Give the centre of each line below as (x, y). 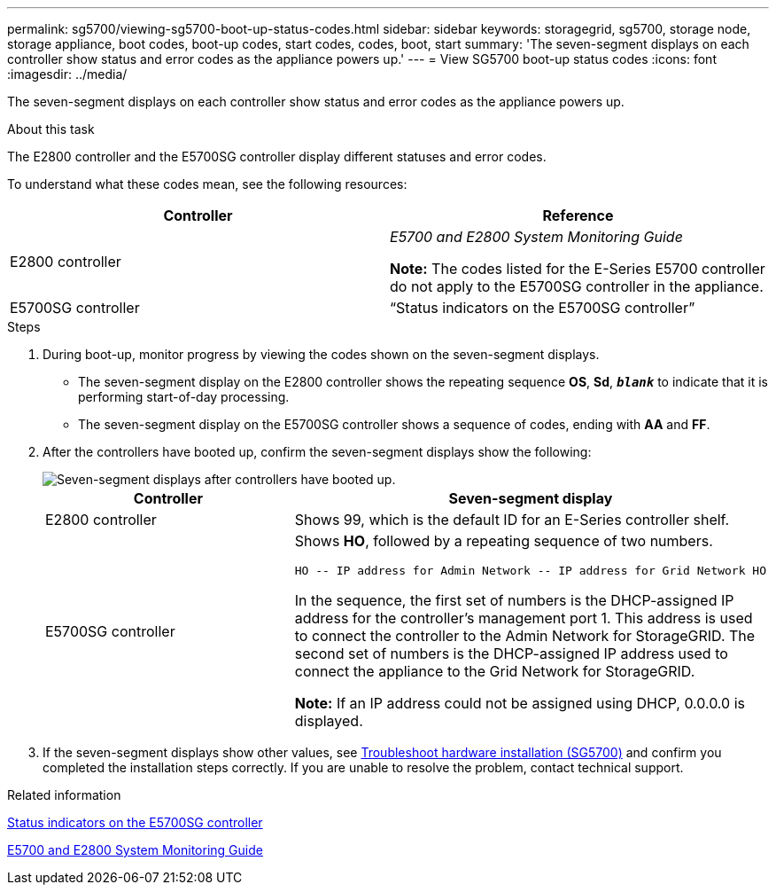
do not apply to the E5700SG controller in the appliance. (577, 286)
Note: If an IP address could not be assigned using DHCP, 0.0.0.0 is (520, 703)
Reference (578, 215)
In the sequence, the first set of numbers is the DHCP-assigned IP (514, 600)
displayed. (329, 721)
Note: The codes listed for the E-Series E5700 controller (578, 269)
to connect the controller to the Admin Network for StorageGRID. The (525, 636)
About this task (51, 129)
